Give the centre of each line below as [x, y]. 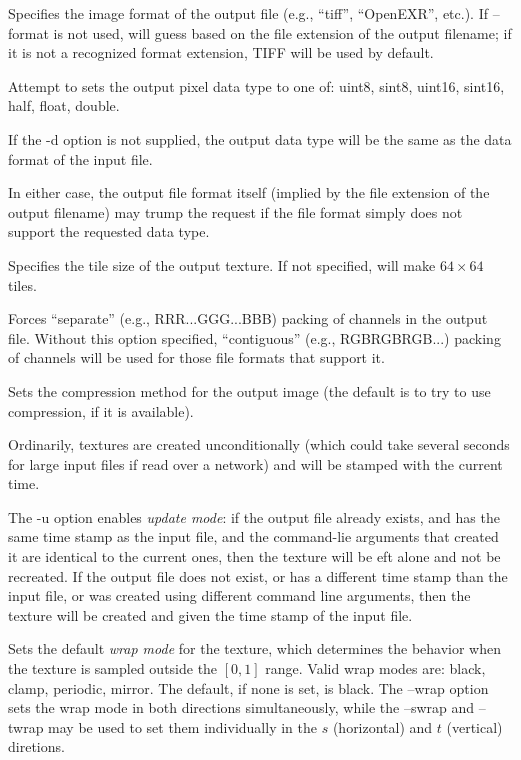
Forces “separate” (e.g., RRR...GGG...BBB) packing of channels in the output [248, 318]
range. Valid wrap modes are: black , [375, 668]
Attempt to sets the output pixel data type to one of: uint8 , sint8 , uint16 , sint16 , [256, 85]
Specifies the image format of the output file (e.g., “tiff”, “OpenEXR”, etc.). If [248, 13]
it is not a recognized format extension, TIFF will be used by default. [221, 52]
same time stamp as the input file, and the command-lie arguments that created [253, 536]
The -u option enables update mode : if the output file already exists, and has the [254, 516]
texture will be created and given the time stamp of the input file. [210, 614]
